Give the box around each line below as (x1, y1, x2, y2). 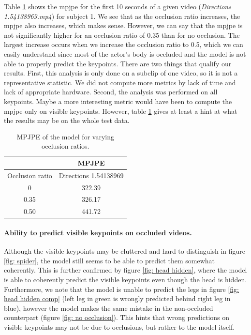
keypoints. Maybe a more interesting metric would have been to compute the (4, 96, 232, 106)
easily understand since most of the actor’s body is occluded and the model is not (4, 48, 246, 59)
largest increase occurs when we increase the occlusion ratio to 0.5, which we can (4, 39, 243, 49)
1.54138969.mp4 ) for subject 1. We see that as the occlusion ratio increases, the (4, 11, 240, 21)
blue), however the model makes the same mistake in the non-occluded (4, 303, 213, 313)
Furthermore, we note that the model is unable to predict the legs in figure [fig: (4, 284, 239, 294)
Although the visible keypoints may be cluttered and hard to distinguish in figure (4, 246, 246, 256)
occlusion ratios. (41, 141, 89, 151)
